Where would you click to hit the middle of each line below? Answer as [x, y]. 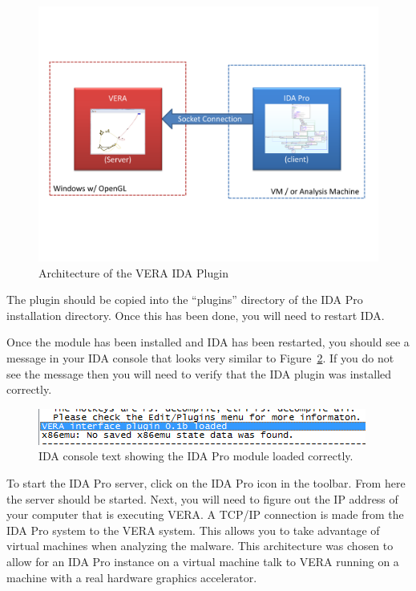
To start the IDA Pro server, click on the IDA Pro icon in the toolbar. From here [206, 482]
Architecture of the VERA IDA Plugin [133, 272]
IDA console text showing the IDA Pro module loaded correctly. [196, 456]
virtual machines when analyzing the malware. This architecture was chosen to [200, 546]
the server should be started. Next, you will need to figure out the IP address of [202, 498]
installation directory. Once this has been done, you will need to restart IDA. [196, 315]
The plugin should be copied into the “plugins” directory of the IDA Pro [185, 300]
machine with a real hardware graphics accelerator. [132, 577]
